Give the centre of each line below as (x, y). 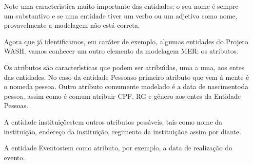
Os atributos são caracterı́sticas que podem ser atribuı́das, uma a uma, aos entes (124, 67)
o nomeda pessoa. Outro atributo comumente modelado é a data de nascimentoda (126, 86)
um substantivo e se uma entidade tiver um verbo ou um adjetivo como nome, (121, 15)
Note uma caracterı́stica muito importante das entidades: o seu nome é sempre (121, 6)
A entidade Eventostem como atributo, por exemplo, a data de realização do (118, 148)
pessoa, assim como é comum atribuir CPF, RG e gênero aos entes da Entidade (122, 96)
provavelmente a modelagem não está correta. (72, 25)
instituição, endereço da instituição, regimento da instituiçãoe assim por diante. (123, 131)
